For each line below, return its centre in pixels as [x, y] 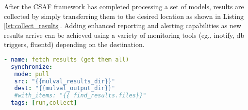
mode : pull [32, 74]
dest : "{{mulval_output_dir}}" [65, 88]
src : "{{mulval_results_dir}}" [65, 81]
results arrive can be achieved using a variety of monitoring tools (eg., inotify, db [124, 35]
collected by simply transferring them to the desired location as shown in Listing [124, 16]
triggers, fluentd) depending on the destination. [74, 44]
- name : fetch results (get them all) [66, 59]
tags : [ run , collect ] [44, 103]
